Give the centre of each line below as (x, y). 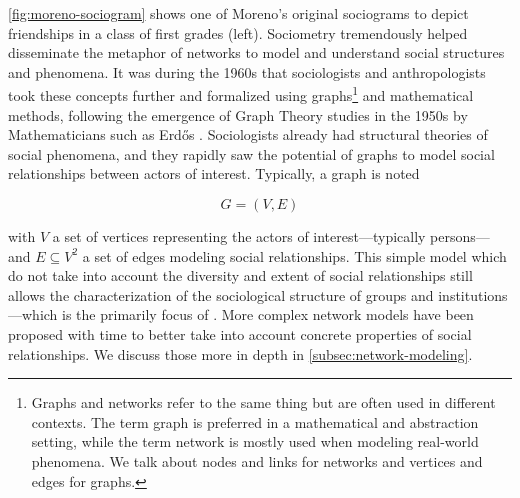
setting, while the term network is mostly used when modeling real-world (255, 441)
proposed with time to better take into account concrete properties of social (240, 333)
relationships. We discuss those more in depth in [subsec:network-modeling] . (240, 353)
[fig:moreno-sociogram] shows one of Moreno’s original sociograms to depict (238, 13)
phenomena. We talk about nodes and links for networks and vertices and (257, 460)
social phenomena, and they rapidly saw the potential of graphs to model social (251, 153)
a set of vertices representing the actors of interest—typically (239, 236)
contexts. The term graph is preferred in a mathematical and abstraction (255, 421)
